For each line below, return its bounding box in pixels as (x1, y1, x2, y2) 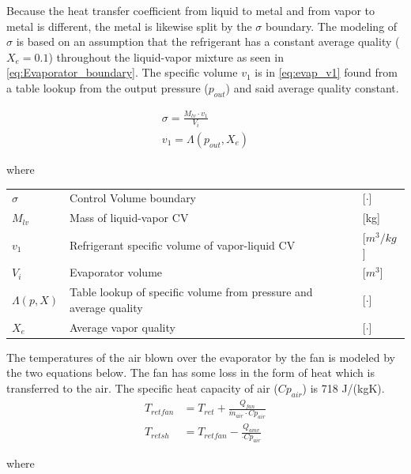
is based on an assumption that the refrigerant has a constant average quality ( (16, 33, 400, 50)
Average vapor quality (70, 318, 175, 335)
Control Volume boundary (70, 190, 197, 206)
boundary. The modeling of (265, 17, 398, 34)
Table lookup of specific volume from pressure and (70, 284, 313, 300)
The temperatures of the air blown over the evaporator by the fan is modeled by (6, 348, 395, 365)
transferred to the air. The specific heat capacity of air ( (6, 380, 278, 397)
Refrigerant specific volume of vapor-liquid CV (70, 236, 296, 253)
